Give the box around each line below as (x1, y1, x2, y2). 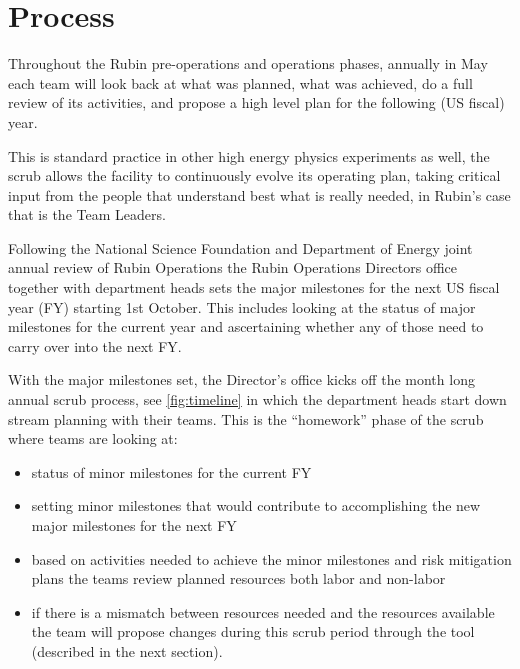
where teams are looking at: (8, 428, 178, 449)
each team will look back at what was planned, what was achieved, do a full (8, 72, 473, 93)
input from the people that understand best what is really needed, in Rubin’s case (8, 184, 511, 205)
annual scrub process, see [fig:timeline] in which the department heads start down (8, 389, 507, 410)
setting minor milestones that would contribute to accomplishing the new (31, 495, 481, 516)
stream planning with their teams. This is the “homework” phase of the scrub (8, 408, 484, 429)
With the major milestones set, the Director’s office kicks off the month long (8, 369, 475, 390)
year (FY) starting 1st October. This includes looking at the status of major (8, 296, 476, 317)
